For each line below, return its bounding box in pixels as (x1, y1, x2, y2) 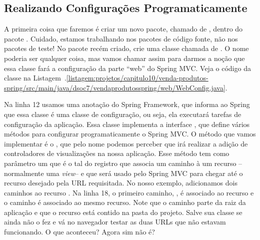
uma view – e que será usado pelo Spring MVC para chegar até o (46, 167, 243, 178)
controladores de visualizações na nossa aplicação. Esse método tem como (4, 148, 229, 158)
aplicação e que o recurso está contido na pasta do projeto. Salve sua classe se (4, 206, 242, 217)
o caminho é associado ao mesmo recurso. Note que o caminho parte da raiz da (4, 197, 246, 207)
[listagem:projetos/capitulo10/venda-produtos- (66, 72, 208, 83)
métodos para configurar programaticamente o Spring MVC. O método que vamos (4, 128, 256, 139)
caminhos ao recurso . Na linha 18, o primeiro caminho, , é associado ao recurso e (4, 187, 254, 197)
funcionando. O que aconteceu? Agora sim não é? (4, 226, 155, 237)
